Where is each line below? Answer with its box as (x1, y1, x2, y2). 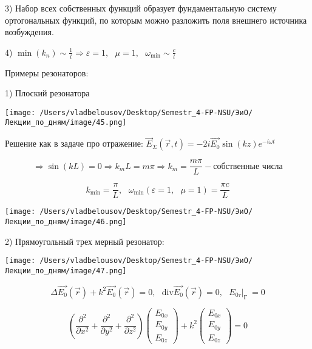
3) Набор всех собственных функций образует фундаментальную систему (5, 2, 277, 14)
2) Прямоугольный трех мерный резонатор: (5, 234, 164, 247)
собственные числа (213, 162, 283, 171)
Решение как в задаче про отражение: (5, 137, 143, 150)
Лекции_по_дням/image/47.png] (5, 267, 127, 276)
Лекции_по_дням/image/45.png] (5, 118, 127, 127)
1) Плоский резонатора (5, 87, 90, 99)
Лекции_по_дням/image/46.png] (5, 218, 127, 227)
